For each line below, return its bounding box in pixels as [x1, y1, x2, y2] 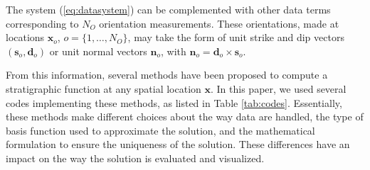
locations [6, 30, 45, 45]
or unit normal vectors [49, 43, 147, 58]
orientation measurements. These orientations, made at [99, 16, 339, 30]
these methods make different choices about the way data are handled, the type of [6, 109, 364, 124]
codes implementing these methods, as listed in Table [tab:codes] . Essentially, [6, 95, 342, 110]
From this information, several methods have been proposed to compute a [6, 67, 328, 82]
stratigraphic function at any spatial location [6, 81, 201, 96]
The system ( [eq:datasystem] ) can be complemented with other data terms [6, 2, 331, 16]
